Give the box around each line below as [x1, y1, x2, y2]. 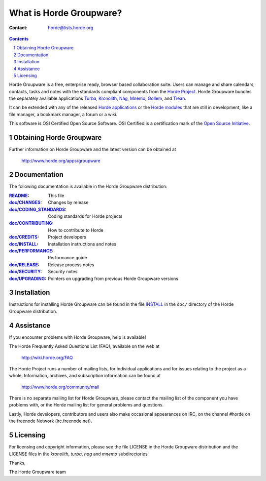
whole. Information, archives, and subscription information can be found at [9, 373, 161, 379]
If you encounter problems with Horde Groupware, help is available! [9, 334, 146, 340]
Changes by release [48, 200, 89, 205]
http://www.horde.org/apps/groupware [21, 158, 100, 163]
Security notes [48, 269, 78, 275]
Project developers [48, 234, 86, 240]
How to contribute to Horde [48, 227, 103, 233]
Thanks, [9, 460, 26, 466]
